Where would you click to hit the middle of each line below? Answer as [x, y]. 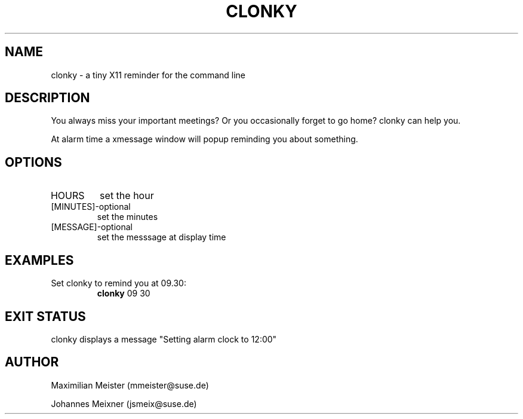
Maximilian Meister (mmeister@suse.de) [130, 385]
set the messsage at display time [161, 237]
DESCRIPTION [47, 98]
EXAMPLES [39, 260]
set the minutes [127, 217]
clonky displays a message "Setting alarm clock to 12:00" [164, 339]
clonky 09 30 [124, 293]
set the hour [127, 196]
